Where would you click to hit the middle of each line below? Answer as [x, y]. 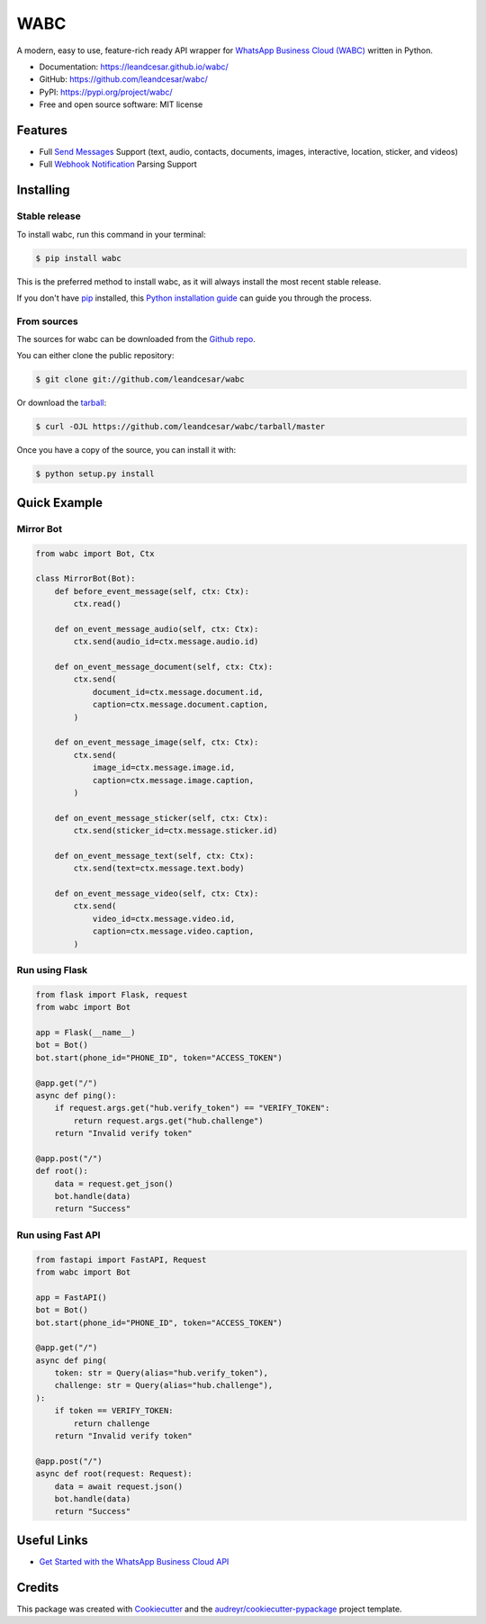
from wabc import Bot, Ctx [95, 553]
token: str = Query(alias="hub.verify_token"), [162, 1373]
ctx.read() [97, 604]
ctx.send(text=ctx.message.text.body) [159, 868]
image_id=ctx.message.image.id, [164, 768]
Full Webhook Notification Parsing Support [118, 164]
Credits [38, 1588]
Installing [44, 190]
